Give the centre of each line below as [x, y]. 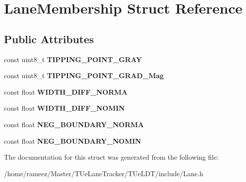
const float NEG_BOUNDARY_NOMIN [73, 141]
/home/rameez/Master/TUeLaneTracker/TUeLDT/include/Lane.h [104, 173]
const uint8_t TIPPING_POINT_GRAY [73, 59]
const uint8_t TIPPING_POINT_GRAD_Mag [84, 75]
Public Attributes [49, 39]
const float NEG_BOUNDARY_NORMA [74, 124]
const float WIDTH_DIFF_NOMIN [65, 108]
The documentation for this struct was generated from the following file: [111, 157]
